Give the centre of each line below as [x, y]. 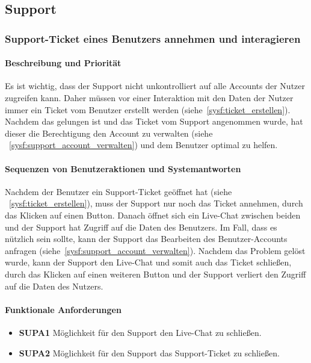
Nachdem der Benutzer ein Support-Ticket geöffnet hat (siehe [119, 191]
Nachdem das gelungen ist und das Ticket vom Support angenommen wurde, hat [154, 121]
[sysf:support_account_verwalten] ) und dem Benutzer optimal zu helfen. [143, 145]
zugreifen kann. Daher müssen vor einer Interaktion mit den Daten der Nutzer [149, 98]
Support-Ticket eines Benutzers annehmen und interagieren [153, 38]
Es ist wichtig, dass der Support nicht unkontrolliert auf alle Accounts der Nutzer [155, 86]
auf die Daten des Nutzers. [54, 286]
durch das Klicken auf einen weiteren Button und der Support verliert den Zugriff [155, 274]
